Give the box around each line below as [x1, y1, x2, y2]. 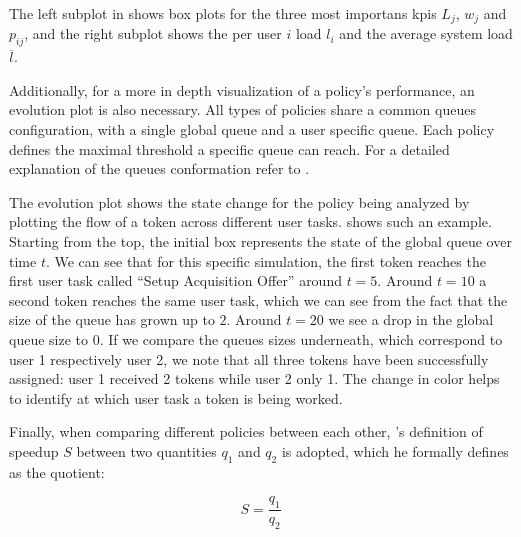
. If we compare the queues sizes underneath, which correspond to [99, 328, 503, 349]
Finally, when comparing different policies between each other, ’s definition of [9, 421, 483, 442]
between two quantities [76, 440, 217, 461]
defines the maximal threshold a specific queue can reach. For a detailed [9, 138, 450, 159]
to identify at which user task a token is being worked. [9, 387, 343, 408]
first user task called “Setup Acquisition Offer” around [9, 270, 342, 291]
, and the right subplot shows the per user [24, 23, 282, 44]
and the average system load [339, 23, 513, 44]
